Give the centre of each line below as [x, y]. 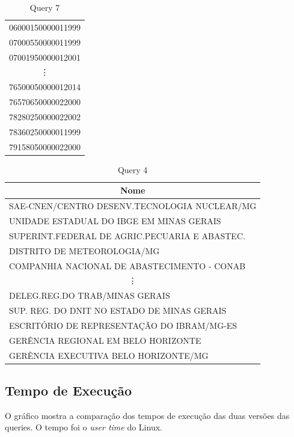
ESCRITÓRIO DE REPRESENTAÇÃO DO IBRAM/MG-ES [123, 325]
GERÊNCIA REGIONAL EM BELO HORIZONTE [105, 340]
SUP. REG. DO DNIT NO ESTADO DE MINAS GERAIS [118, 310]
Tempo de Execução [69, 390]
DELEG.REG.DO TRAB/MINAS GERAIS [90, 295]
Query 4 [133, 169]
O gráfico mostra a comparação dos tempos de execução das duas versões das [147, 415]
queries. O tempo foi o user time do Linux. [84, 427]
